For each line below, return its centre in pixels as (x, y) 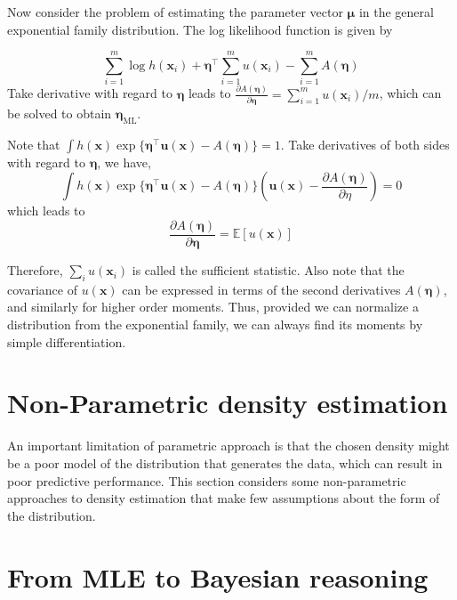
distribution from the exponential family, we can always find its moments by (215, 324)
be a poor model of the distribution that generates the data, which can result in (225, 462)
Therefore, (35, 270)
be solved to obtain (60, 113)
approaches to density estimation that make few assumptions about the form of (224, 498)
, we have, (124, 162)
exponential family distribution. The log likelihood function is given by (200, 29)
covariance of (42, 289)
